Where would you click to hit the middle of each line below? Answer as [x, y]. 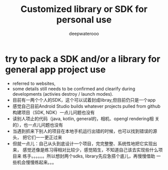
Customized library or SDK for [84, 9]
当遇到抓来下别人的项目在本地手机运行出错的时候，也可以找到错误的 [82, 131]
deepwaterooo [84, 33]
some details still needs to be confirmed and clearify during [74, 89]
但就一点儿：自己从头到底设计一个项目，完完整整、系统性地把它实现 [82, 144]
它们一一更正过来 [44, 137]
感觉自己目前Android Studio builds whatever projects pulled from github [86, 106]
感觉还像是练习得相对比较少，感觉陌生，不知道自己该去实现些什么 [90, 150]
